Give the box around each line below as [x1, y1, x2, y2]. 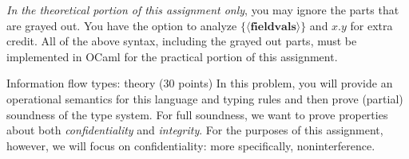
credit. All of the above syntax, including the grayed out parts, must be [6, 33, 357, 49]
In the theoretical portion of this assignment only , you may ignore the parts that [6, 2, 399, 17]
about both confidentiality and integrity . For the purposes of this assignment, [6, 122, 383, 138]
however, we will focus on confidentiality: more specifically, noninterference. [6, 137, 375, 153]
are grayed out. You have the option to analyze [6, 17, 237, 33]
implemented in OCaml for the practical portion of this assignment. [6, 48, 338, 64]
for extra [350, 17, 393, 33]
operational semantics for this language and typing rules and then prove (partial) [6, 90, 403, 107]
